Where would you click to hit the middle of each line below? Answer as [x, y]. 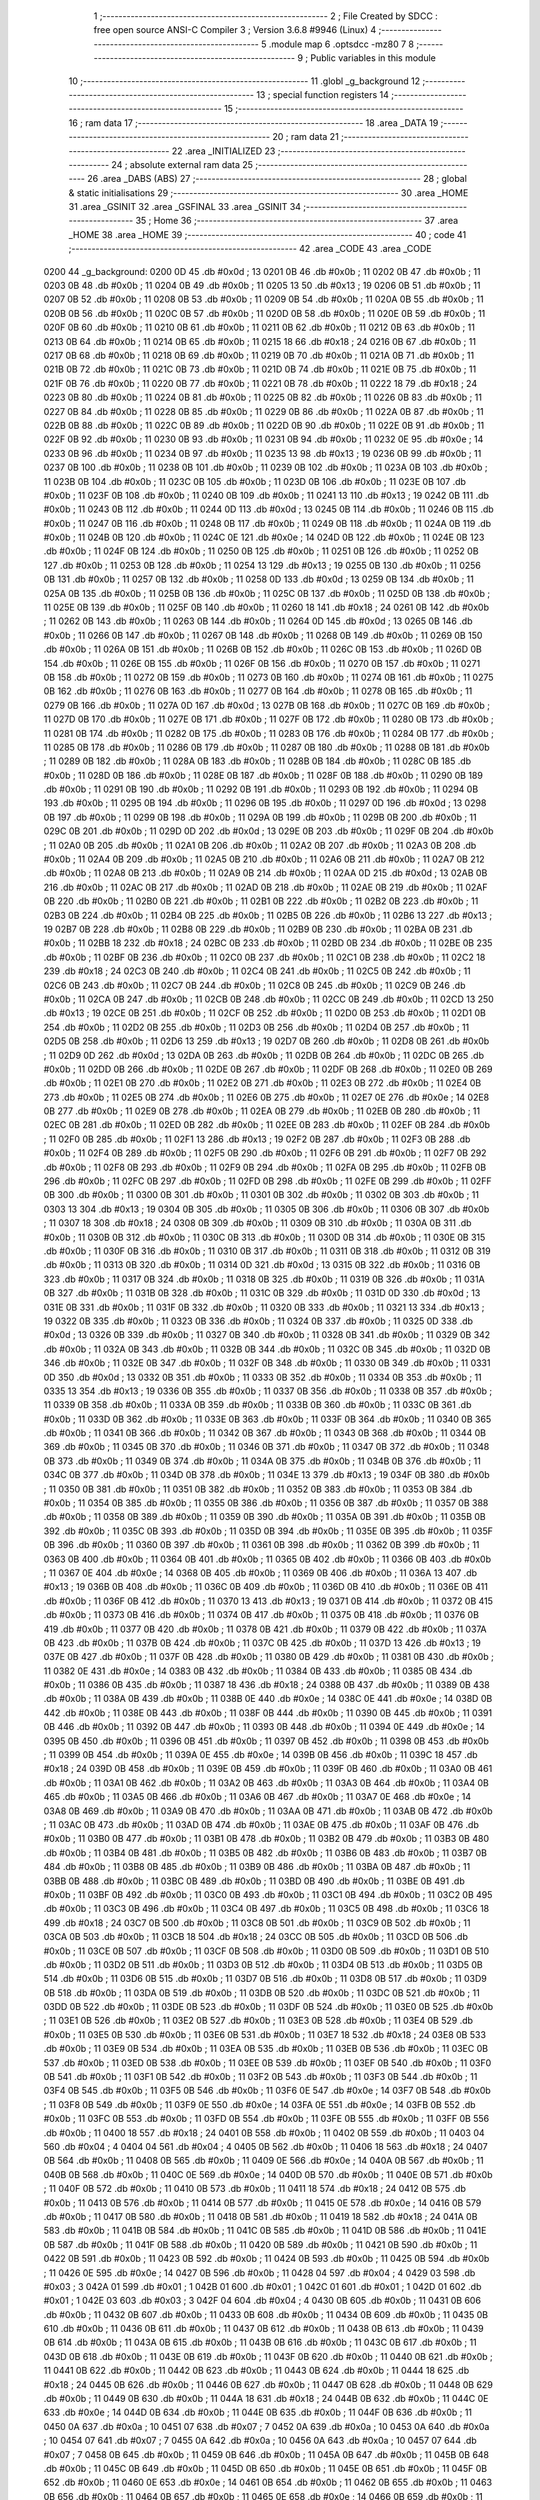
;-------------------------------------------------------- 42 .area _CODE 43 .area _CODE [250, 249]
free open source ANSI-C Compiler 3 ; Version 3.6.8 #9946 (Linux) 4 [235, 30]
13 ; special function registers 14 [323, 94]
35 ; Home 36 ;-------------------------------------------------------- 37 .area [297, 221]
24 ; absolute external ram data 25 [182, 164]
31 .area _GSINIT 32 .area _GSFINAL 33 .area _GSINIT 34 [185, 207]
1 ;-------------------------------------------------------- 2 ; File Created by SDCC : [266, 16]
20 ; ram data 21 [305, 137]
